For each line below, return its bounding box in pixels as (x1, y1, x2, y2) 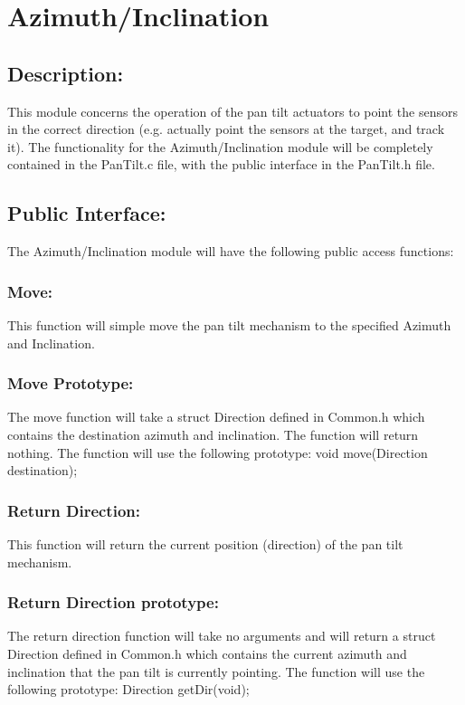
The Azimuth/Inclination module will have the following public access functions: (7, 242, 454, 261)
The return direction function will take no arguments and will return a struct (7, 626, 436, 645)
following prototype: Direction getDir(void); (7, 680, 250, 699)
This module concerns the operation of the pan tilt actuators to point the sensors (7, 101, 459, 120)
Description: (7, 59, 124, 87)
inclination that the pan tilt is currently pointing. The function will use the (7, 662, 425, 681)
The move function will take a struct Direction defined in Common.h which (7, 407, 425, 426)
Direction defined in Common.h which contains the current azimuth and (7, 643, 407, 662)
